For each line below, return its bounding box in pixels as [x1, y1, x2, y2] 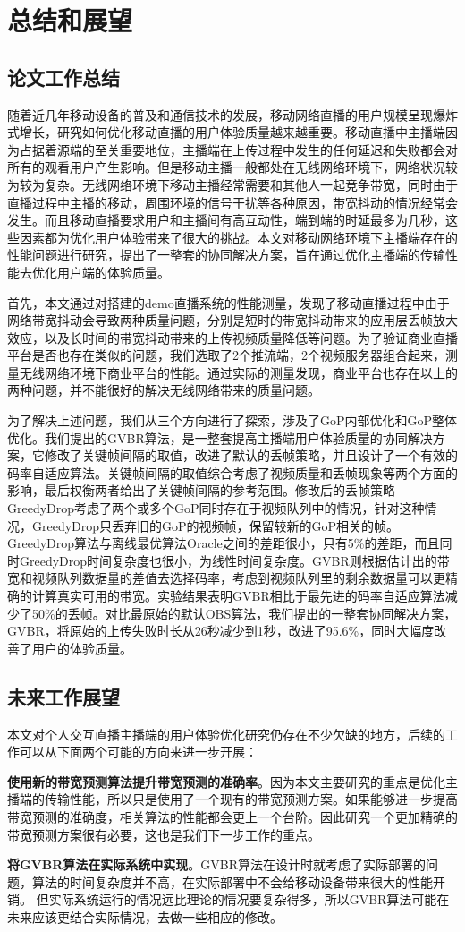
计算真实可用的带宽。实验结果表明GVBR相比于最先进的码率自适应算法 [31, 586, 445, 605]
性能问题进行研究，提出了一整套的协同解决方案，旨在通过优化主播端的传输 [7, 245, 445, 264]
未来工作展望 [7, 682, 120, 710]
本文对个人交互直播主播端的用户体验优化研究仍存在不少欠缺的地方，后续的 [7, 724, 445, 743]
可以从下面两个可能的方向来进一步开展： [19, 742, 258, 761]
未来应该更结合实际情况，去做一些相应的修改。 [7, 907, 283, 926]
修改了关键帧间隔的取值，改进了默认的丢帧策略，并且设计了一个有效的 [44, 446, 458, 465]
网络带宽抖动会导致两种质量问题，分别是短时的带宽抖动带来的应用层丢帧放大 [7, 311, 458, 329]
